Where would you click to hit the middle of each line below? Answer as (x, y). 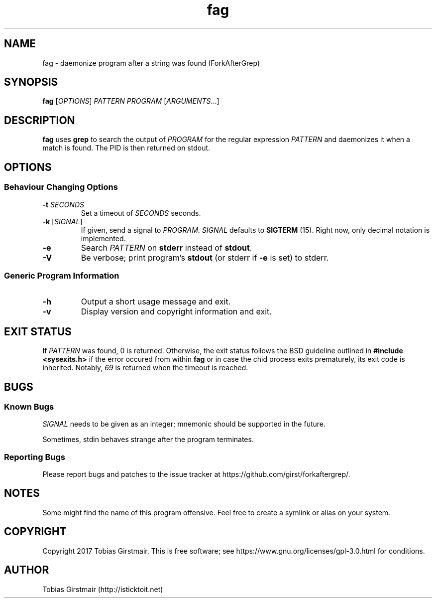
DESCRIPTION (40, 120)
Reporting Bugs (35, 457)
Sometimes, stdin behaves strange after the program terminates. (148, 440)
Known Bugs (29, 406)
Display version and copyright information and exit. (176, 312)
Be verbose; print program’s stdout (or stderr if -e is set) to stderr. (205, 257)
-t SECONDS (63, 204)
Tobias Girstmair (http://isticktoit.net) (103, 589)
